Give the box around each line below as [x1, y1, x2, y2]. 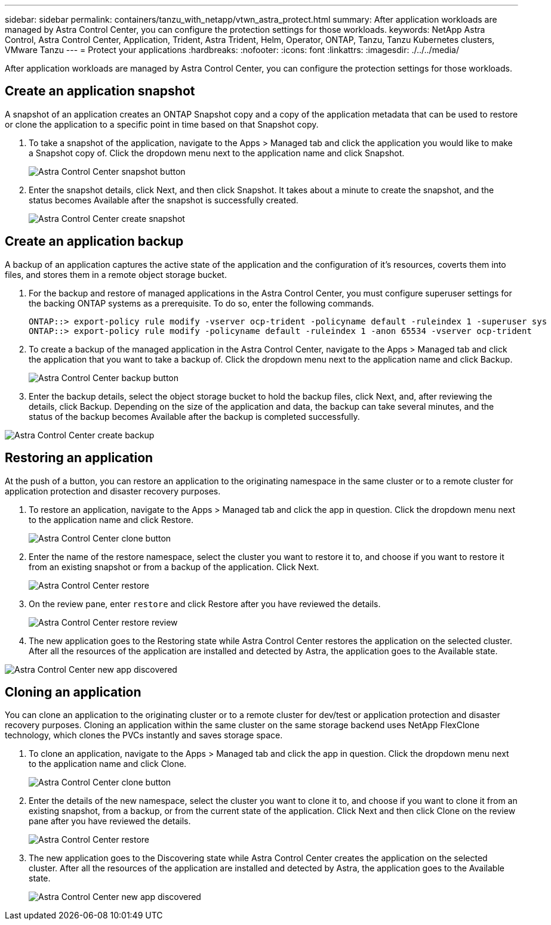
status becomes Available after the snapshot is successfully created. [29, 194, 298, 205]
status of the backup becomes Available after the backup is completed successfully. [29, 411, 360, 422]
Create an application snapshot [5, 83, 195, 99]
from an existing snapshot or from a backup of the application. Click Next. [29, 561, 319, 572]
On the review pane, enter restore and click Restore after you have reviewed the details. [29, 598, 381, 609]
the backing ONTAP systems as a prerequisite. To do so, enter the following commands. [29, 298, 374, 308]
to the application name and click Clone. [29, 759, 187, 769]
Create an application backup [5, 234, 184, 249]
